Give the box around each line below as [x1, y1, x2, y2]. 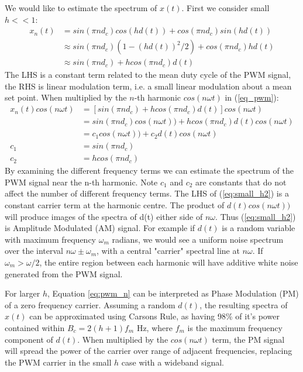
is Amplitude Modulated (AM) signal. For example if [5, 222, 195, 234]
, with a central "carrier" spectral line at [97, 244, 240, 257]
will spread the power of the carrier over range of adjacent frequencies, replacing [5, 345, 292, 357]
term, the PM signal [212, 333, 285, 345]
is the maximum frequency [187, 321, 283, 333]
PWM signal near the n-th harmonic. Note [5, 175, 158, 188]
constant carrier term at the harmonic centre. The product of [5, 199, 225, 211]
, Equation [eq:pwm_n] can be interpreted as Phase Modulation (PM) [47, 287, 299, 299]
